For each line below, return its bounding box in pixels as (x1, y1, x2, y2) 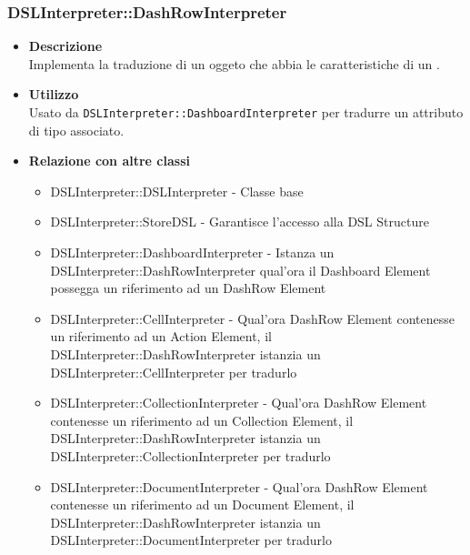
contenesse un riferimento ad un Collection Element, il (50, 410, 354, 429)
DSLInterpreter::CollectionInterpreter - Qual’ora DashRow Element (50, 393, 427, 412)
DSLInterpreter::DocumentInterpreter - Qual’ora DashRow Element (50, 477, 428, 496)
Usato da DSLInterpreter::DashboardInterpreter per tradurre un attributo (28, 103, 464, 121)
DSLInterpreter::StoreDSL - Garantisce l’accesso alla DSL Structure (50, 212, 429, 231)
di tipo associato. (28, 120, 125, 139)
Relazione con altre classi (28, 151, 190, 170)
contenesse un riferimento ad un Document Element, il (50, 495, 355, 514)
